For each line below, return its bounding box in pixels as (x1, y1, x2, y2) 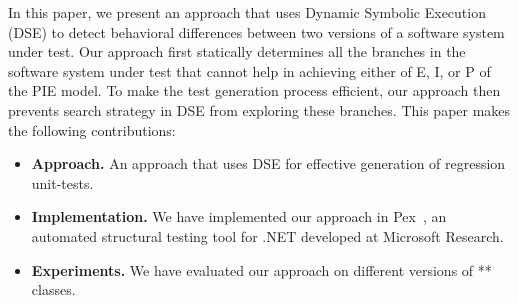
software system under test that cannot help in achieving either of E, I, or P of (8, 60, 491, 81)
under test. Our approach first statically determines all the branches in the (8, 41, 466, 62)
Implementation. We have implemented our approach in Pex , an (31, 206, 447, 227)
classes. (31, 279, 76, 300)
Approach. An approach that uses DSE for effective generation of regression (31, 153, 506, 174)
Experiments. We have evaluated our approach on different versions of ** (31, 259, 492, 280)
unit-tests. (31, 172, 94, 193)
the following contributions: (8, 119, 176, 140)
